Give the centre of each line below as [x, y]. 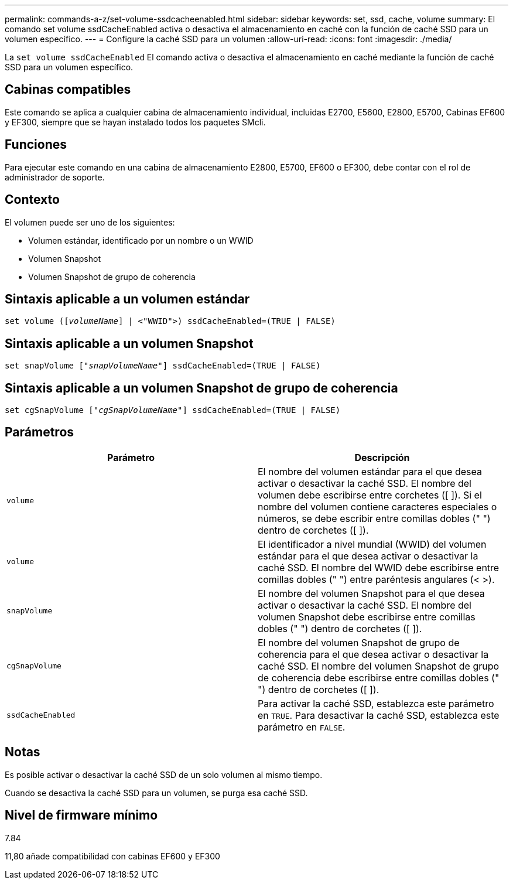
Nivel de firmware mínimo [81, 815]
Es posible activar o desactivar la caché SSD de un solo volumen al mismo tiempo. [164, 774]
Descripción [382, 457]
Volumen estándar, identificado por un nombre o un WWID [141, 240]
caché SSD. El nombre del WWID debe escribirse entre [379, 567]
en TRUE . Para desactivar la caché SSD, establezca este [379, 715]
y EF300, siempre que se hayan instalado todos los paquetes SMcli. [135, 122]
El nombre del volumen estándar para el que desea [370, 471]
